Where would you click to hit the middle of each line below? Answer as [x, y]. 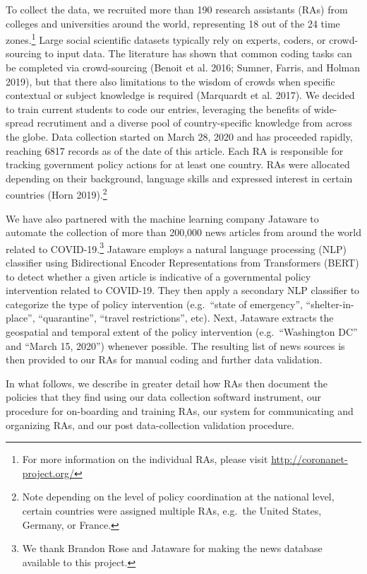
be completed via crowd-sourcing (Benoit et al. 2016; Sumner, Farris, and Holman [183, 68]
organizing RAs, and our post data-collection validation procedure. [150, 424]
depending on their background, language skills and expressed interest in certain [179, 178]
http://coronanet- [309, 459]
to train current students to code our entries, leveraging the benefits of [158, 109]
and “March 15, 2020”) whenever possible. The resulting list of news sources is [175, 345]
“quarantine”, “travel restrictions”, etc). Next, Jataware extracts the [186, 318]
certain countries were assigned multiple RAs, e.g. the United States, [172, 510]
